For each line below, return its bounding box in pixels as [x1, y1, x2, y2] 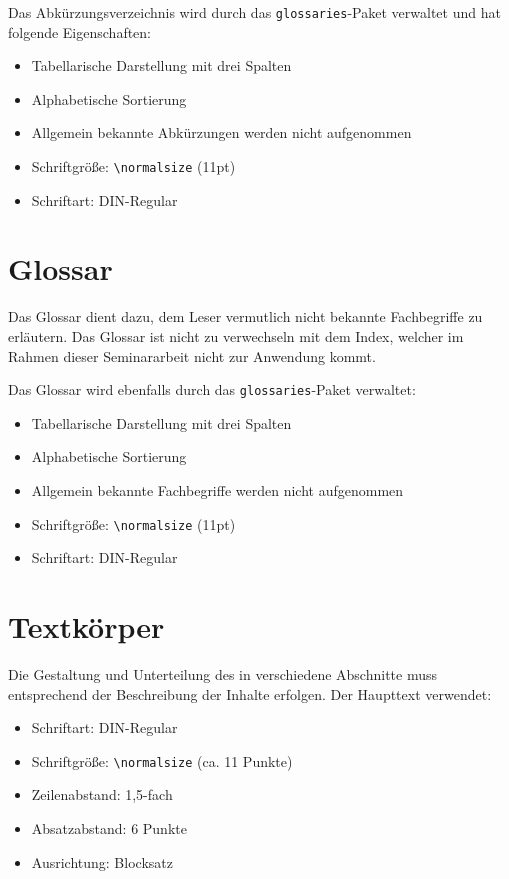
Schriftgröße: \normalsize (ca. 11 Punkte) [31, 750, 293, 771]
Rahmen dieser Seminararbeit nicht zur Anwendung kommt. [8, 345, 376, 366]
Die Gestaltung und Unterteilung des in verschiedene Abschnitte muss [8, 664, 437, 684]
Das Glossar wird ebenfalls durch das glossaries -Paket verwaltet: [8, 379, 416, 400]
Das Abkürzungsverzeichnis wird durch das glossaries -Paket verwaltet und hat [8, 2, 501, 22]
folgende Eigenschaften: [8, 21, 152, 42]
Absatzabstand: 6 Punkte [31, 818, 187, 839]
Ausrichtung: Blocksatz [31, 851, 173, 872]
